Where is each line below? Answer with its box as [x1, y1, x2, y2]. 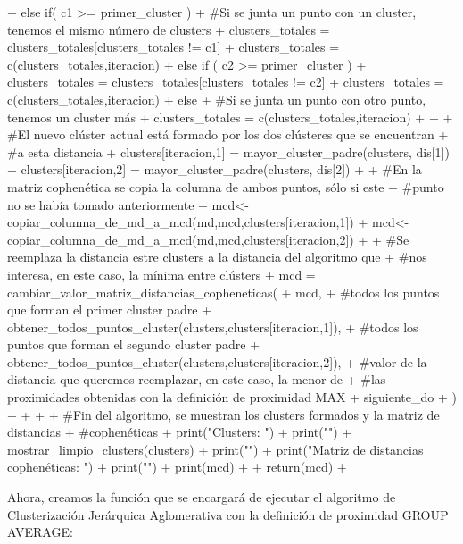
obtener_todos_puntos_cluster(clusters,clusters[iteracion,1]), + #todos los [7, 317, 418, 336]
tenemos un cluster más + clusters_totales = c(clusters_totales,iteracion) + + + [7, 107, 453, 126]
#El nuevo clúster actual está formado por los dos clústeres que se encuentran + [7, 125, 449, 144]
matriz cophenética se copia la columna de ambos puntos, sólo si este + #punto [7, 177, 444, 196]
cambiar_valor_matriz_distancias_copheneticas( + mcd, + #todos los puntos [7, 282, 440, 301]
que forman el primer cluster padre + [7, 300, 211, 319]
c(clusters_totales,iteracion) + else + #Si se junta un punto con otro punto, [7, 89, 426, 108]
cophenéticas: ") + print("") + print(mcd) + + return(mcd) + [7, 457, 347, 476]
